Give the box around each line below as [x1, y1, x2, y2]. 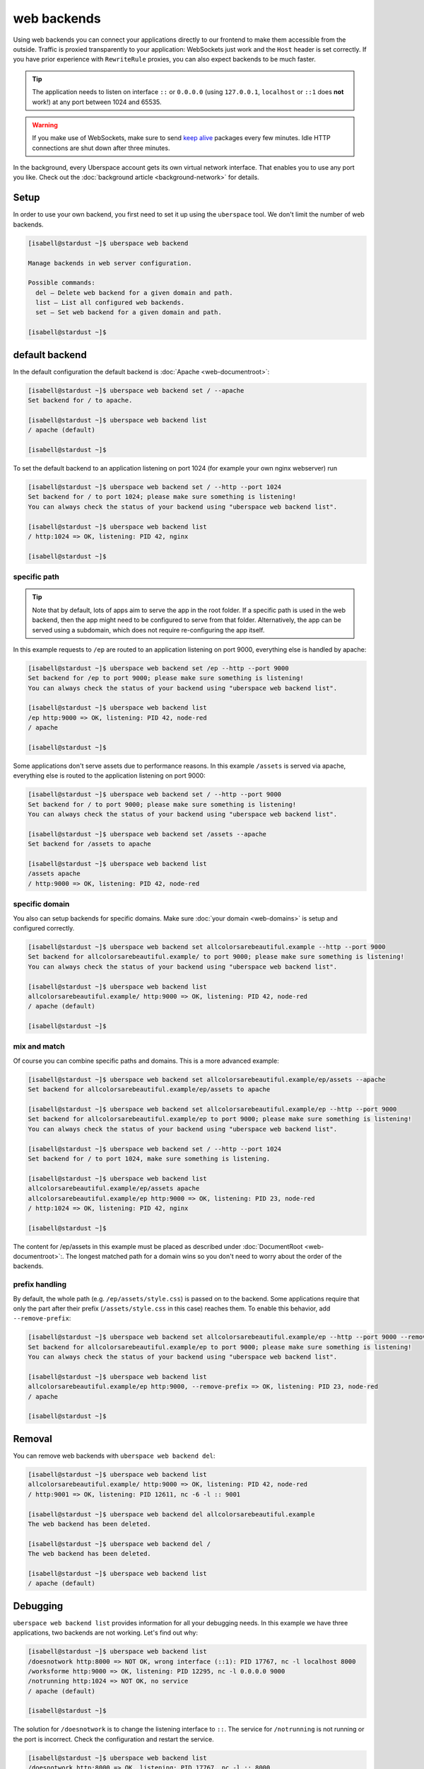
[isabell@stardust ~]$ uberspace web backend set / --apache [28, 386, 245, 394]
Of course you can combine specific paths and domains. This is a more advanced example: [13, 1056, 279, 1065]
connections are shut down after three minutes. [32, 144, 170, 152]
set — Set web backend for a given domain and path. [35, 309, 222, 316]
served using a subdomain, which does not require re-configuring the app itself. [32, 626, 265, 634]
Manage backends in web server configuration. [28, 259, 192, 267]
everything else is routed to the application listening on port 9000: [13, 771, 206, 780]
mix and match [13, 1042, 65, 1051]
